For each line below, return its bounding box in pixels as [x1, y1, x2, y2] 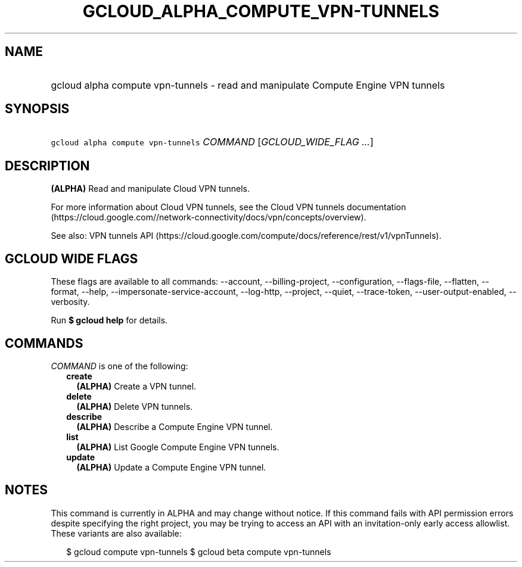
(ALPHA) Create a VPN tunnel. [76, 381, 197, 391]
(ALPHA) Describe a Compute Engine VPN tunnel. [76, 421, 273, 432]
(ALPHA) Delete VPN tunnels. [76, 401, 193, 412]
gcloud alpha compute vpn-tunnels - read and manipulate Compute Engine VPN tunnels [51, 79, 445, 91]
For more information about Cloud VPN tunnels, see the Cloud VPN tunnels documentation [51, 202, 406, 213]
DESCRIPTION [5, 158, 90, 173]
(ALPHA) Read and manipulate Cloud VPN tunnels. [51, 183, 250, 194]
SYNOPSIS [5, 101, 70, 117]
